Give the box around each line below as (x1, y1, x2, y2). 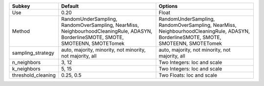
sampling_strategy (12, 49, 55, 56)
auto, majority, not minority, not (158, 46, 231, 53)
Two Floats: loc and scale (158, 72, 218, 78)
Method (12, 28, 30, 34)
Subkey (12, 3, 30, 9)
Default (61, 3, 79, 9)
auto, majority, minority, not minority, (61, 46, 146, 53)
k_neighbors (12, 65, 41, 72)
